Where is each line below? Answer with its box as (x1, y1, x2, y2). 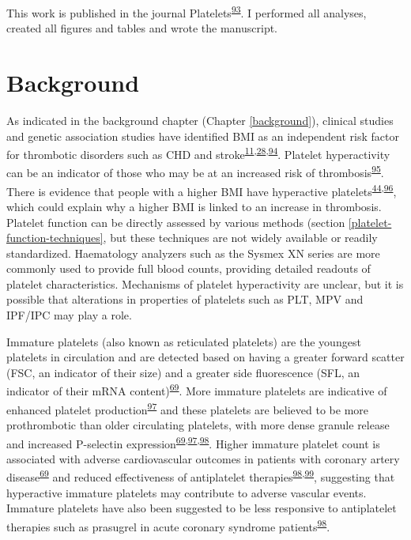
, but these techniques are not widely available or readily (103, 229, 378, 246)
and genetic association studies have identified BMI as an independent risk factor (6, 127, 399, 144)
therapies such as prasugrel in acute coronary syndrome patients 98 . (6, 515, 330, 534)
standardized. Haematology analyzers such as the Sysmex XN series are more (6, 244, 380, 261)
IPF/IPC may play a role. (6, 307, 132, 323)
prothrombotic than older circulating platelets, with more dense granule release (6, 416, 390, 432)
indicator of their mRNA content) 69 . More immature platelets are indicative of (6, 380, 387, 399)
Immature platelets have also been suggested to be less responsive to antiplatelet (6, 500, 397, 516)
